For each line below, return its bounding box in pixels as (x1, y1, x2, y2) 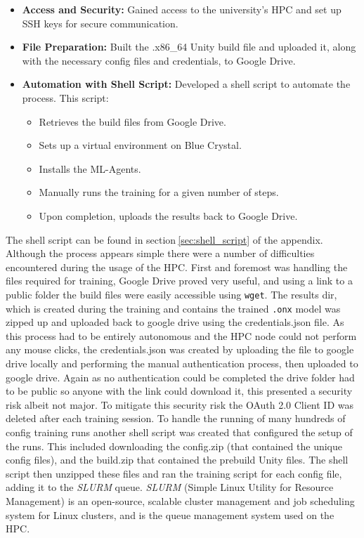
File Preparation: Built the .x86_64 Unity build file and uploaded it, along (22, 39, 356, 54)
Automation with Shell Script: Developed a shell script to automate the (22, 77, 351, 91)
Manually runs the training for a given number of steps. (39, 185, 279, 199)
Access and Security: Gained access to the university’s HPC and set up (22, 2, 342, 16)
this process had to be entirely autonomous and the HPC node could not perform (6, 328, 357, 343)
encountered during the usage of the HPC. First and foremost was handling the (6, 259, 348, 274)
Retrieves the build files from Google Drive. (39, 114, 226, 129)
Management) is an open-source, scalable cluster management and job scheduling (6, 493, 355, 508)
